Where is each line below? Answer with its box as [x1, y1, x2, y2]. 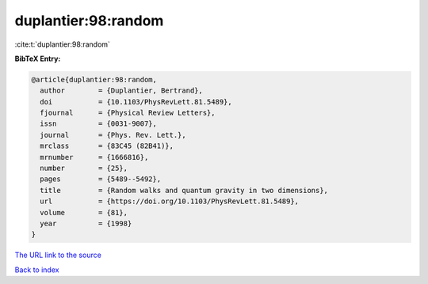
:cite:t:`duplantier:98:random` [14, 40, 111, 49]
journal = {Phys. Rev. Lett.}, [40, 131, 186, 139]
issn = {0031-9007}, [40, 119, 158, 128]
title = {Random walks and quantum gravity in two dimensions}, [40, 186, 329, 195]
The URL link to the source [14, 250, 102, 260]
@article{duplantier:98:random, [31, 75, 158, 84]
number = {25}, [40, 164, 128, 173]
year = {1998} [40, 219, 132, 228]
